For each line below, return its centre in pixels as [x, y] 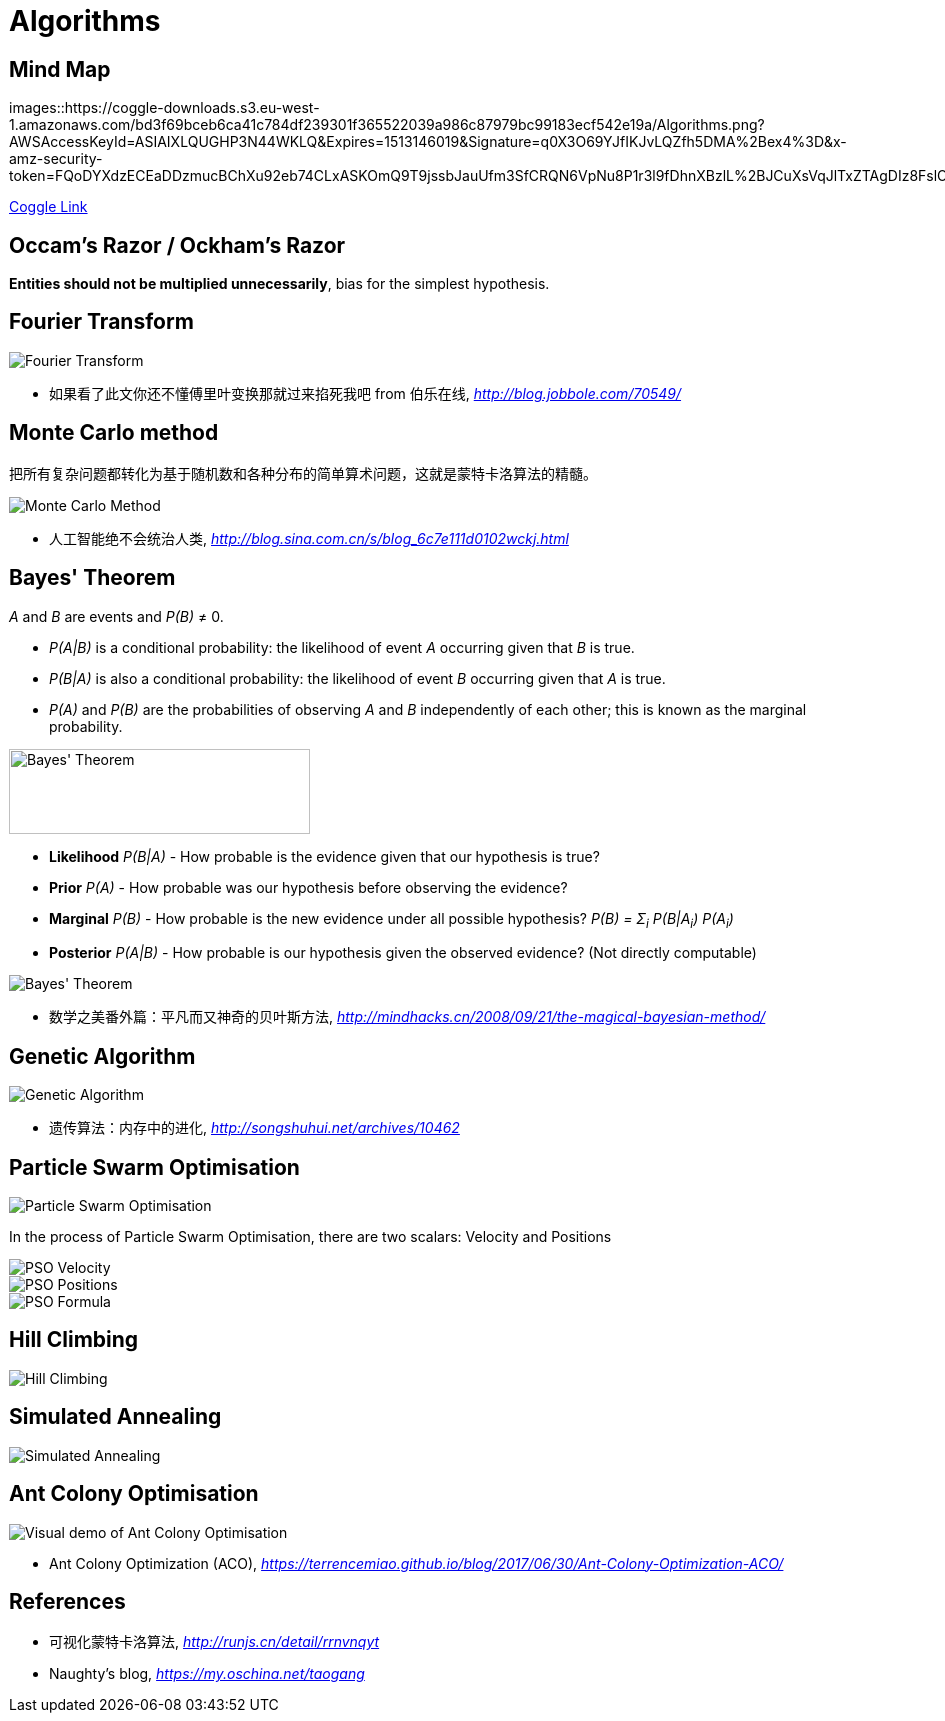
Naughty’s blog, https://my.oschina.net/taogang [207, 1674]
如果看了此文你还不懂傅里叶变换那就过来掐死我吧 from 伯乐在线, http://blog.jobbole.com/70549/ [365, 393]
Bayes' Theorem [92, 578]
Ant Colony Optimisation [134, 1494]
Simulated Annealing [115, 1417]
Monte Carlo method [114, 433]
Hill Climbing [74, 1340]
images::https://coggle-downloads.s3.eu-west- [164, 108]
